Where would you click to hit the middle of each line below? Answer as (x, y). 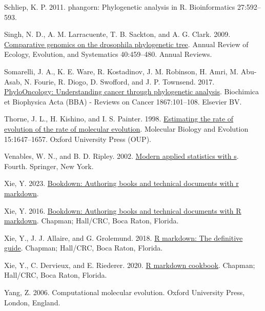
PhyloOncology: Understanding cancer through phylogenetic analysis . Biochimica (132, 91)
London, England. (32, 302)
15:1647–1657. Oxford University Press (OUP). (78, 139)
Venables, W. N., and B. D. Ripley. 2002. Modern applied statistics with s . (121, 156)
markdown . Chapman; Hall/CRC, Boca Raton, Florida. (91, 221)
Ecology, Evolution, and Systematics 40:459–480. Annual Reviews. (108, 54)
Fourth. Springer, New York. (49, 166)
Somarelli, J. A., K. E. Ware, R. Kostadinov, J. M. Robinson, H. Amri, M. (121, 71)
